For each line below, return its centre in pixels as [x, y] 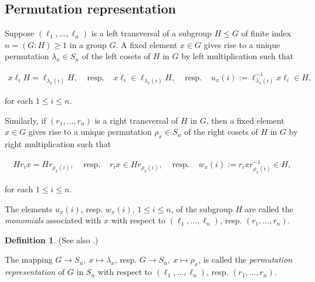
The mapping [29, 259]
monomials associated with [53, 220]
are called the [269, 208]
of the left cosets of [116, 56]
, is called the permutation [245, 259]
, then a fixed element [245, 120]
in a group [88, 44]
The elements [29, 208]
